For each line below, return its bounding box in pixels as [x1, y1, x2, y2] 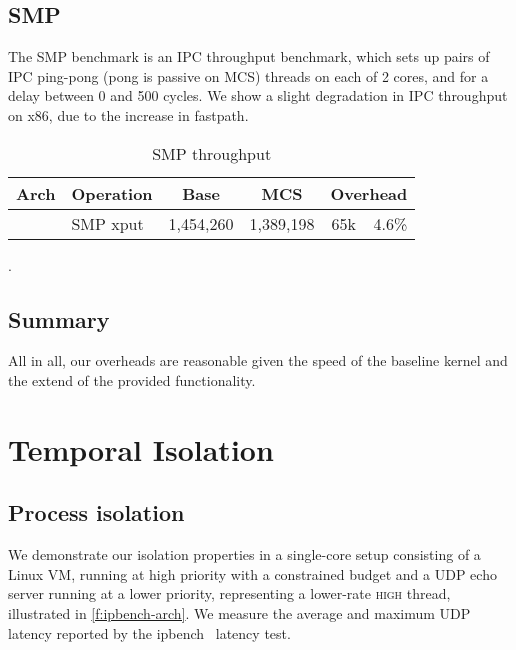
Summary [8, 303, 110, 334]
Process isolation [8, 497, 185, 528]
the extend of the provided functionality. [8, 369, 256, 390]
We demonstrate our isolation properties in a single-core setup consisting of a [8, 544, 481, 565]
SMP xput [71, 211, 144, 235]
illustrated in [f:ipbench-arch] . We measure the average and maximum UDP [8, 602, 471, 623]
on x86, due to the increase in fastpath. [8, 104, 249, 125]
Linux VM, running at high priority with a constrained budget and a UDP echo [8, 563, 497, 584]
